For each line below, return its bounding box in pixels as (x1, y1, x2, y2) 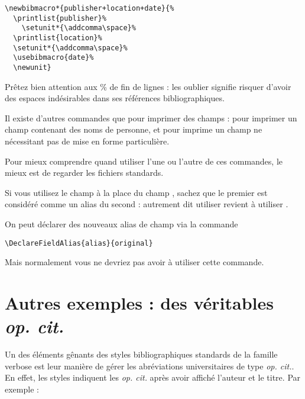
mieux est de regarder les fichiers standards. (5, 166, 164, 179)
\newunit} (13, 63, 51, 72)
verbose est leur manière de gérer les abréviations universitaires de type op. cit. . (5, 359, 294, 372)
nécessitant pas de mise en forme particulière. (5, 134, 170, 147)
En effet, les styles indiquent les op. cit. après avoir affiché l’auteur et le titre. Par (5, 371, 301, 384)
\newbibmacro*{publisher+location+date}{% (5, 4, 174, 12)
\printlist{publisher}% (13, 14, 106, 22)
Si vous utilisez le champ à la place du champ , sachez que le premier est (5, 186, 268, 198)
